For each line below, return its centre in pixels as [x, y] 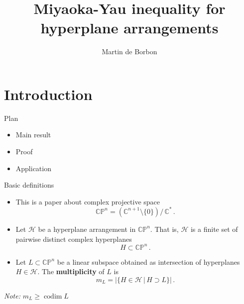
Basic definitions [29, 185]
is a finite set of [214, 229]
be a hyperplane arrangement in [87, 229]
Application [33, 168]
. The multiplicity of [71, 271]
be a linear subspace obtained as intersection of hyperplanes [148, 261]
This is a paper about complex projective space [88, 201]
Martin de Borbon [129, 51]
